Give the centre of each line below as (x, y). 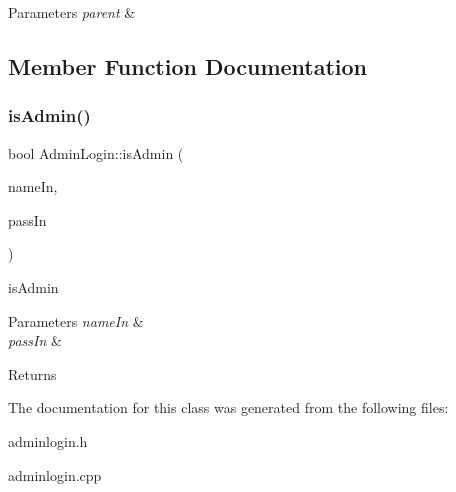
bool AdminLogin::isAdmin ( (96, 152)
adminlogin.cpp (55, 474)
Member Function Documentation (188, 65)
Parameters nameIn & (76, 320)
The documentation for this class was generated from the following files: (228, 407)
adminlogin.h (48, 440)
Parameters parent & (72, 12)
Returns (32, 373)
